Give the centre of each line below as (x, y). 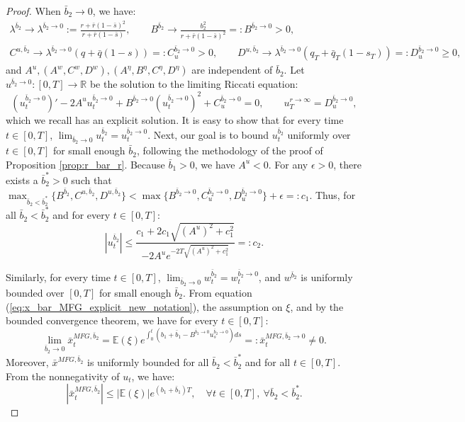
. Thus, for (332, 194)
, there (347, 164)
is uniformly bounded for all (148, 362)
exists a (22, 180)
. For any (288, 164)
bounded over (35, 292)
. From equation (217, 292)
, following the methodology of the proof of (230, 150)
